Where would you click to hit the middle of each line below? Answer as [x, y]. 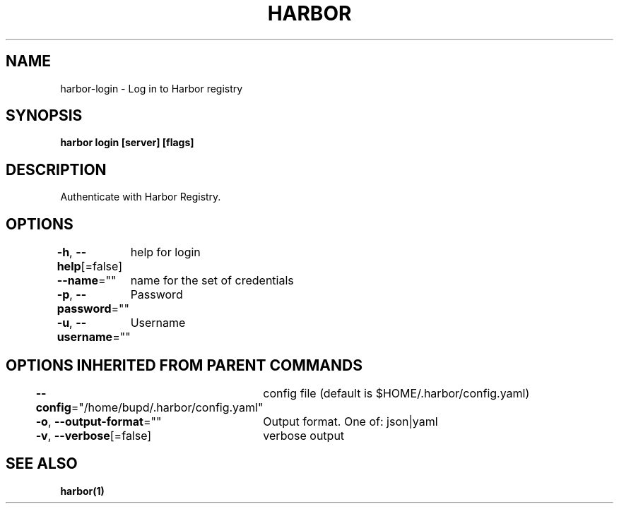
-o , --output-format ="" [99, 421]
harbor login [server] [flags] [127, 143]
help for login [165, 252]
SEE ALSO [42, 464]
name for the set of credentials [212, 281]
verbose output [304, 435]
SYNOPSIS [44, 116]
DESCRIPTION [56, 169]
